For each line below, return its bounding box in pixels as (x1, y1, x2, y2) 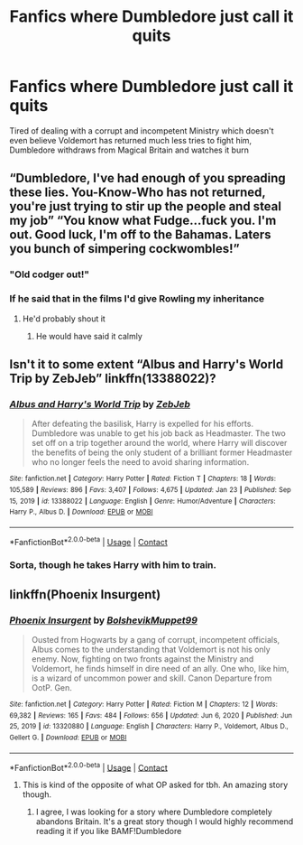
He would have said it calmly (35, 330, 142, 341)
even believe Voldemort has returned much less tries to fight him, (9, 135, 252, 145)
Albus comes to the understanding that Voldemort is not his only (31, 644, 271, 655)
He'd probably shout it (22, 313, 106, 324)
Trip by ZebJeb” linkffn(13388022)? (9, 370, 216, 385)
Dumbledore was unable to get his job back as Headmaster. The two (31, 428, 286, 439)
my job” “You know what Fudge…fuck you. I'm (9, 213, 277, 228)
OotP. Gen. (31, 682, 72, 693)
